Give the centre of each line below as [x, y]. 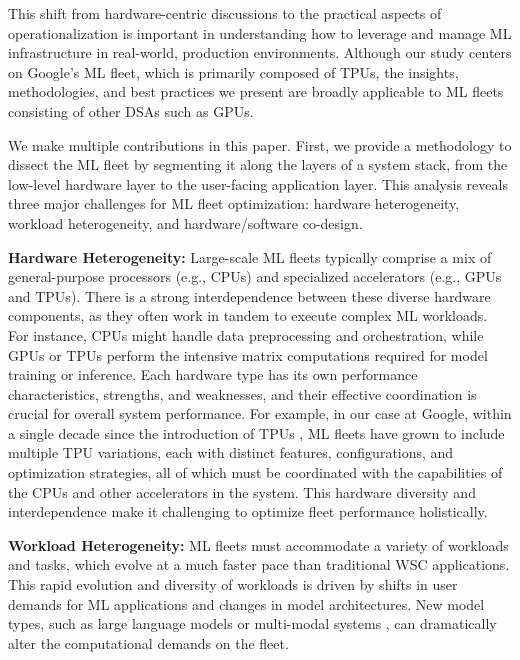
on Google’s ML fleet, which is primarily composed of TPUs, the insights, [233, 71]
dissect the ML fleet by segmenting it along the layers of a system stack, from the [258, 164]
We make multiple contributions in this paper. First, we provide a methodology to [260, 144]
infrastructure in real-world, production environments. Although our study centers [260, 52]
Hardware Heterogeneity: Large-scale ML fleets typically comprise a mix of [250, 256]
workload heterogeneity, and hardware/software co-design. [185, 222]
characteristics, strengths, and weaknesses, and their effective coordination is [242, 393]
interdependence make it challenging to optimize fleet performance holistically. [248, 511]
